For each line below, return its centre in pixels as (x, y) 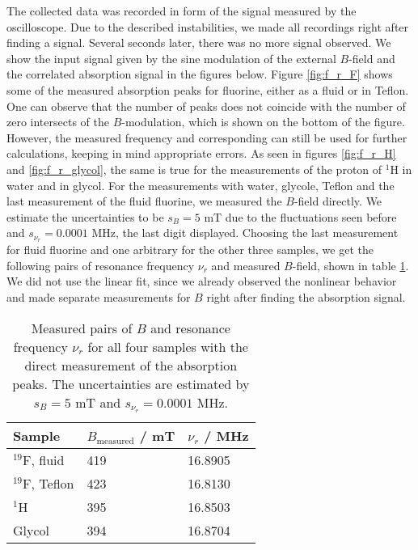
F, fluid (44, 460)
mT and (98, 402)
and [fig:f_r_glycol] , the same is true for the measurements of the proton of (194, 169)
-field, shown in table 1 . (350, 265)
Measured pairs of (82, 328)
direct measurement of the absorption (131, 365)
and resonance (190, 328)
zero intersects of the (58, 122)
